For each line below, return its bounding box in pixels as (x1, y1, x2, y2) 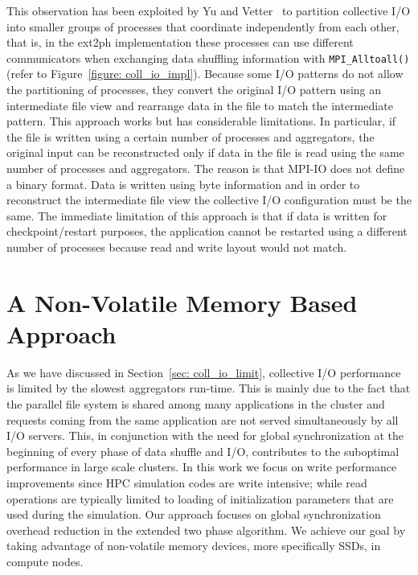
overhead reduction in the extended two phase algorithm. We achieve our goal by (6, 521, 406, 538)
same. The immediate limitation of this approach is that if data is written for (6, 207, 387, 224)
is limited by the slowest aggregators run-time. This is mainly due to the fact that (6, 380, 411, 396)
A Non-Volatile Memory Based (6, 285, 358, 318)
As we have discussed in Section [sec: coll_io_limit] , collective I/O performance (6, 363, 401, 380)
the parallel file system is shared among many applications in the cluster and (6, 396, 385, 413)
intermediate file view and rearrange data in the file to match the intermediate (6, 97, 393, 113)
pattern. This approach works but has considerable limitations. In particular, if (6, 113, 396, 129)
